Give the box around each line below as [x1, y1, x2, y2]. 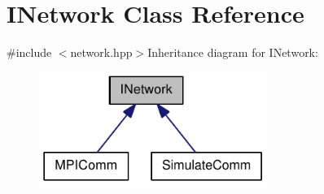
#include [7, 44, 52, 61]
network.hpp [70, 44, 133, 61]
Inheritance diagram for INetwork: [147, 44, 318, 61]
